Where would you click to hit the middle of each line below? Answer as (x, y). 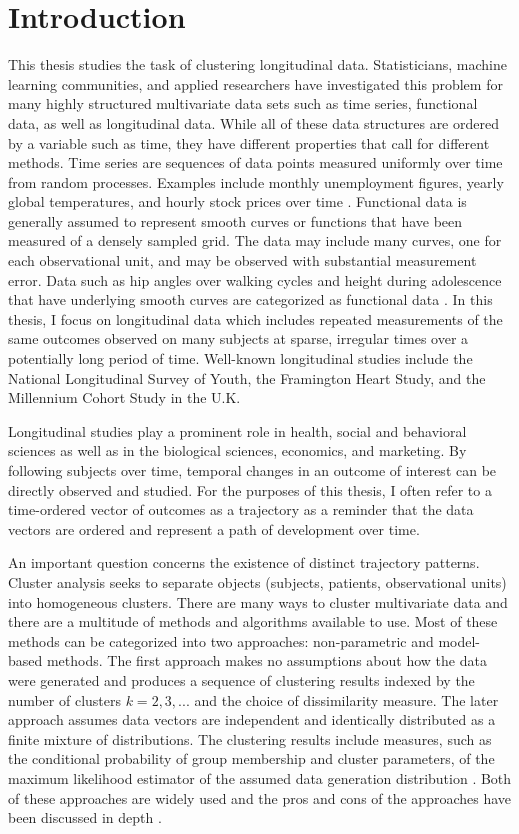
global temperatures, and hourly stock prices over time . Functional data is (237, 201)
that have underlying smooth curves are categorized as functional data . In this (250, 299)
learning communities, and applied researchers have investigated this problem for (255, 83)
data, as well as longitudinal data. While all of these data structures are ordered (253, 122)
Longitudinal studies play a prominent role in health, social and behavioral (237, 430)
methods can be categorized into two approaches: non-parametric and (221, 640)
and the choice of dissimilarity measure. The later (346, 699)
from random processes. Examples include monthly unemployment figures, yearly (256, 181)
